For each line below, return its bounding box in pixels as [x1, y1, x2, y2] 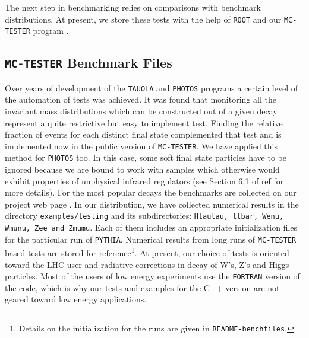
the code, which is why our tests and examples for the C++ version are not [5, 281, 280, 294]
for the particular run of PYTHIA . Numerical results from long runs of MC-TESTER [5, 232, 297, 245]
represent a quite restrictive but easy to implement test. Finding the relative [5, 116, 283, 129]
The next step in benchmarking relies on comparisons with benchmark [5, 1, 261, 13]
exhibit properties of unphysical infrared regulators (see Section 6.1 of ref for [5, 174, 284, 187]
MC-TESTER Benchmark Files [5, 53, 172, 72]
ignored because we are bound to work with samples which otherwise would [5, 163, 280, 176]
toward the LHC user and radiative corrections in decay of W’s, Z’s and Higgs [5, 258, 289, 270]
